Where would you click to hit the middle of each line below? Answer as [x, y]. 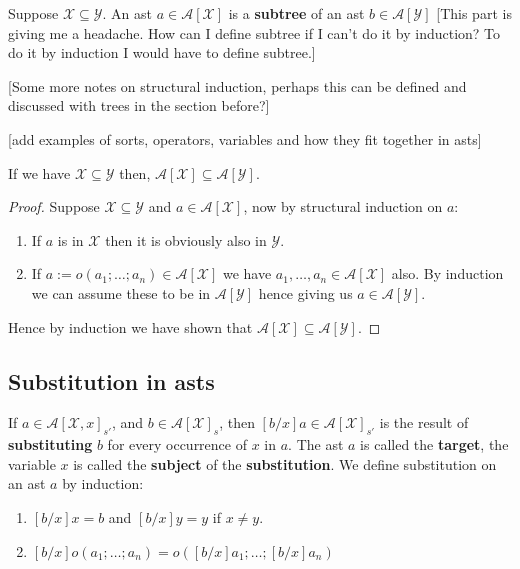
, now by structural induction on [343, 206]
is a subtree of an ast [296, 13]
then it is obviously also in [186, 239]
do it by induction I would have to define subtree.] [162, 52]
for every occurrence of [177, 444]
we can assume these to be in [121, 292]
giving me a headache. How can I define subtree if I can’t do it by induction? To [254, 32]
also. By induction [447, 273]
